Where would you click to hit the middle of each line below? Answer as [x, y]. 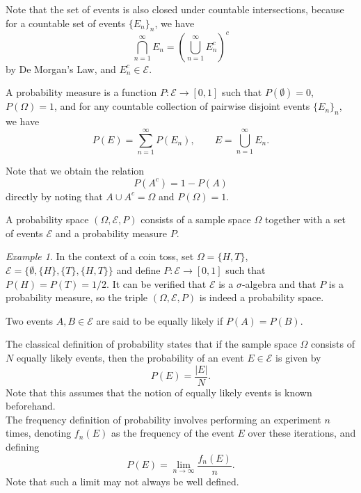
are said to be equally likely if [160, 320]
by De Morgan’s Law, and [61, 68]
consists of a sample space [196, 219]
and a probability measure [111, 233]
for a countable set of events [66, 23]
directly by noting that [54, 196]
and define [138, 269]
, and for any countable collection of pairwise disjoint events [182, 106]
